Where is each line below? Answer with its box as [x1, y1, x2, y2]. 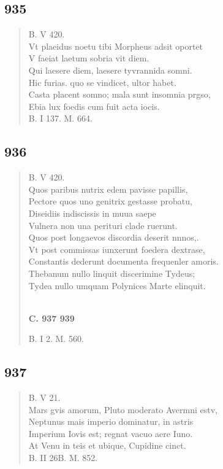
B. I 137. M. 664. [28, 112, 93, 125]
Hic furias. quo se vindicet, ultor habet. [28, 76, 176, 88]
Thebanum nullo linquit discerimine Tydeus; [28, 266, 195, 279]
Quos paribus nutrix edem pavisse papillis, [28, 182, 188, 195]
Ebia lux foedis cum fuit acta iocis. [28, 99, 160, 112]
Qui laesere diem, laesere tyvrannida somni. [28, 63, 192, 76]
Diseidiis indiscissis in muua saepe [28, 206, 156, 219]
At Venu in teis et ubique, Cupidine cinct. [28, 439, 186, 452]
